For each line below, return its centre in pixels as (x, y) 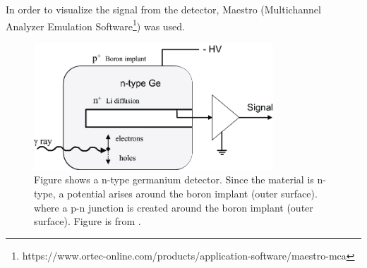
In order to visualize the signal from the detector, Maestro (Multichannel (163, 9)
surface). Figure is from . (88, 221)
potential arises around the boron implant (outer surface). (192, 193)
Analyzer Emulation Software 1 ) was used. (96, 25)
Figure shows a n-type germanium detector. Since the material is (174, 179)
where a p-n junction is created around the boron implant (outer (174, 207)
